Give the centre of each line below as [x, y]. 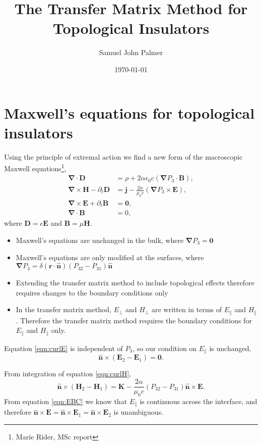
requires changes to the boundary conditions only [92, 292]
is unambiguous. [139, 412]
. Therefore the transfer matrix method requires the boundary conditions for [134, 320]
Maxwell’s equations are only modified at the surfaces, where [110, 257]
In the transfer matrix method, [64, 309]
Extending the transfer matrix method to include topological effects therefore [135, 283]
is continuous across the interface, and [199, 401]
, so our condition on [165, 348]
